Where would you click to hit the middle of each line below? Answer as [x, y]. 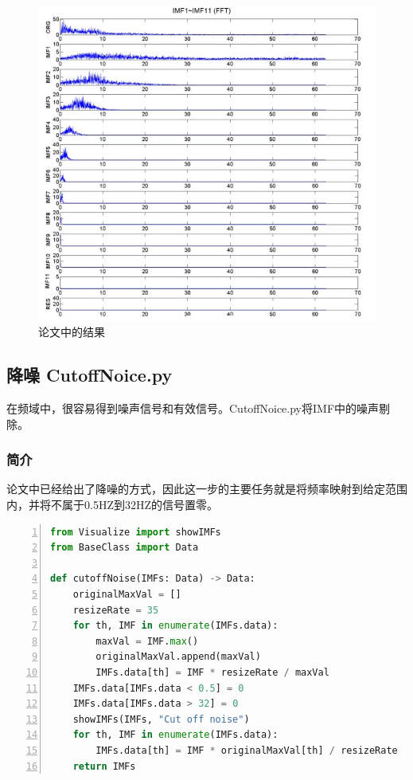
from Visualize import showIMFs [136, 532]
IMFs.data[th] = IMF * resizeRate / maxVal [212, 672]
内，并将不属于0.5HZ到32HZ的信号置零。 [112, 505]
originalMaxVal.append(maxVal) [178, 657]
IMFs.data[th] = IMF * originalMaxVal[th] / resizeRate [247, 750]
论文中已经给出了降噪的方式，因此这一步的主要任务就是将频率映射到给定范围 [207, 489]
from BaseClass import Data [125, 548]
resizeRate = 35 [116, 610]
